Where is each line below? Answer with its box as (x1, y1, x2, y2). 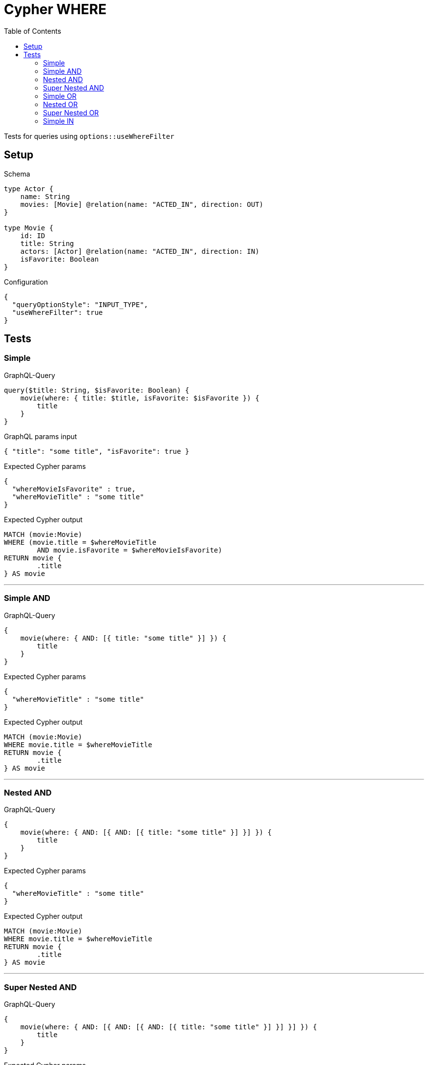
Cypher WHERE (4, 1, 107, 18)
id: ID (20, 231, 45, 240)
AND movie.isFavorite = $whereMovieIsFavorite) (37, 546, 222, 554)
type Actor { (4, 184, 54, 193)
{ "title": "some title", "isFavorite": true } (4, 447, 190, 455)
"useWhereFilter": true (12, 308, 103, 316)
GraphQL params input (4, 432, 77, 441)
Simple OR (43, 91, 77, 100)
